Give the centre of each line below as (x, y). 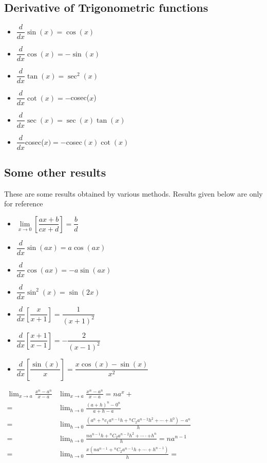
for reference (24, 204)
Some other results (55, 172)
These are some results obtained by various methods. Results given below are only (133, 193)
